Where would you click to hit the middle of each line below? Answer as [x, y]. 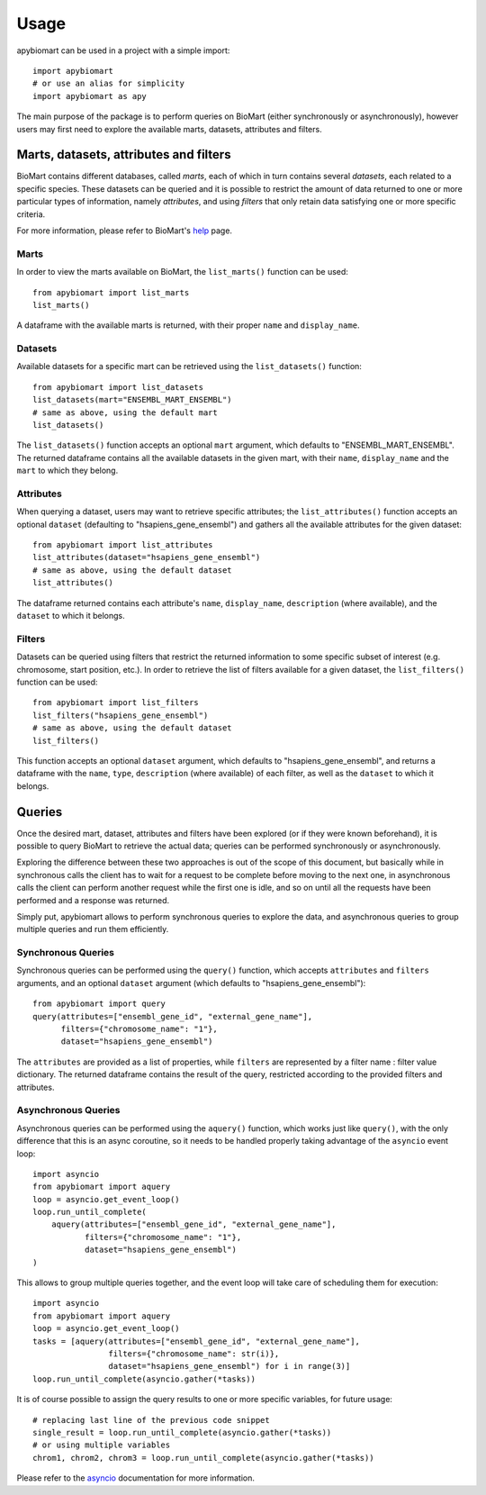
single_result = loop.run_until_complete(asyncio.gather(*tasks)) [182, 1432]
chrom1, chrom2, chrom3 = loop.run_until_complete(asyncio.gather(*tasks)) [203, 1458]
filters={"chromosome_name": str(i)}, [194, 1354]
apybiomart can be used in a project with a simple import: [123, 50]
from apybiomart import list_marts [111, 292]
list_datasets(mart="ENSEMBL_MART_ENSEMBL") [133, 400]
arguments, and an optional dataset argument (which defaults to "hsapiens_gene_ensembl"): [191, 983]
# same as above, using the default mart [125, 412]
